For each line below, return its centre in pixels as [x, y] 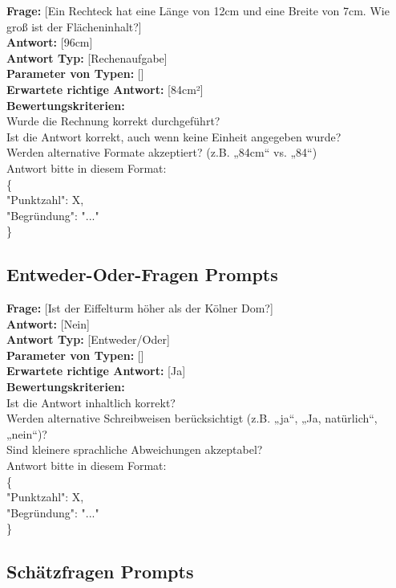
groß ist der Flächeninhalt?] [74, 26]
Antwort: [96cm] [50, 42]
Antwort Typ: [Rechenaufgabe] [87, 57]
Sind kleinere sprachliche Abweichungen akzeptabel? [135, 449]
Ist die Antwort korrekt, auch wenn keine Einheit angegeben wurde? [174, 136]
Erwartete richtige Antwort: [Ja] [96, 371]
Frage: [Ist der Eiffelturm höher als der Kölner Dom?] [140, 308]
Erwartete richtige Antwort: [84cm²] [105, 89]
